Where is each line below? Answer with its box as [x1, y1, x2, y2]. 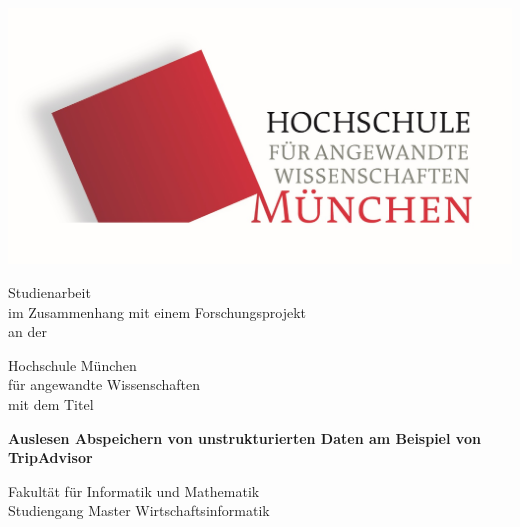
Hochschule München [8, 354, 137, 375]
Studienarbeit [8, 282, 91, 303]
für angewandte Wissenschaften [8, 374, 200, 395]
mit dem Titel [8, 393, 94, 414]
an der [8, 321, 47, 342]
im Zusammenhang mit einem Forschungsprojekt [8, 301, 307, 322]
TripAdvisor [8, 447, 93, 468]
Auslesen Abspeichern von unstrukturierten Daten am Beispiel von [8, 427, 481, 448]
